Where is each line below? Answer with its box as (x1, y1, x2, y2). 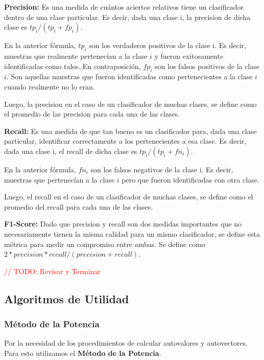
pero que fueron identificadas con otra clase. (122, 174, 259, 185)
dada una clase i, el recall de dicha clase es (4, 145, 137, 156)
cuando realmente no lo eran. (4, 81, 95, 92)
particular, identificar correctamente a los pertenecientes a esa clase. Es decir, (4, 136, 247, 146)
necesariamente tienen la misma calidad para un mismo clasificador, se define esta (4, 228, 260, 239)
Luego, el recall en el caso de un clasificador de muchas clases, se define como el (4, 191, 253, 202)
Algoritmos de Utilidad (4, 290, 129, 306)
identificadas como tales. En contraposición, (4, 60, 141, 71)
